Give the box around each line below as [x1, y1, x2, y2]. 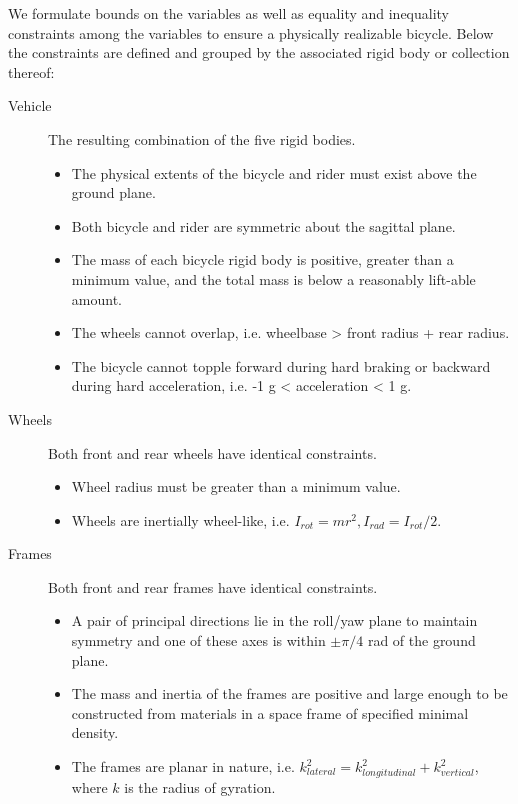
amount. [71, 288, 122, 309]
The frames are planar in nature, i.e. [71, 756, 295, 777]
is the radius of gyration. [124, 776, 276, 797]
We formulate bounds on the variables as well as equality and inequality [8, 3, 450, 23]
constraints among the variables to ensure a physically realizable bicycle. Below [8, 22, 494, 43]
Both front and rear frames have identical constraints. [48, 576, 378, 597]
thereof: [8, 61, 55, 82]
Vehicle [8, 95, 52, 116]
